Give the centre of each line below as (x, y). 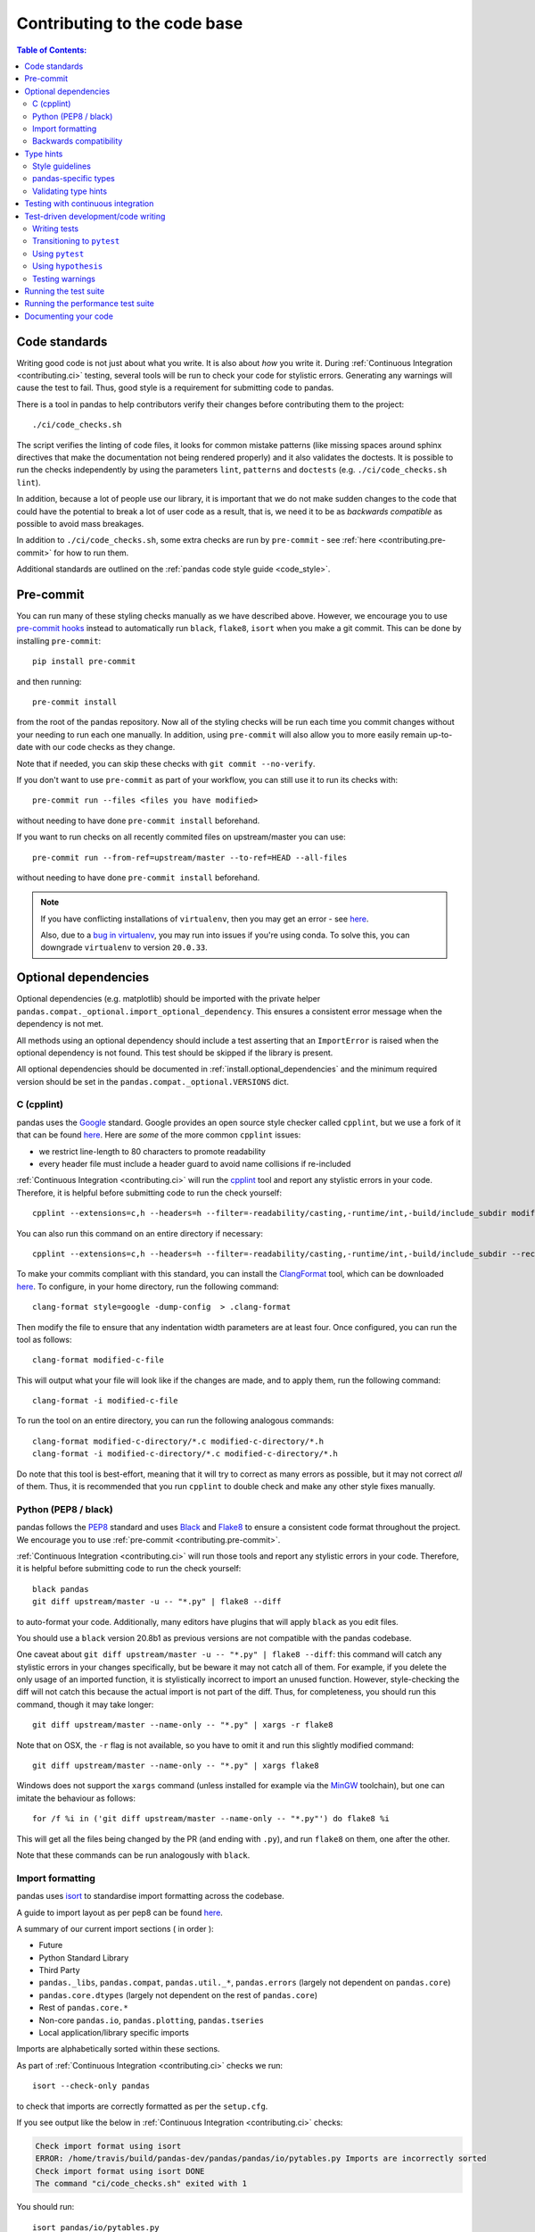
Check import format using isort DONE (120, 2171)
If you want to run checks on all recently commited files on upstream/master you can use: (181, 837)
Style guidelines (62, 166)
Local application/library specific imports (114, 2033)
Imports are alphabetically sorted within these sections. (118, 2049)
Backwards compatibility (78, 141)
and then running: (49, 681)
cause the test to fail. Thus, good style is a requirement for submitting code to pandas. (175, 387)
